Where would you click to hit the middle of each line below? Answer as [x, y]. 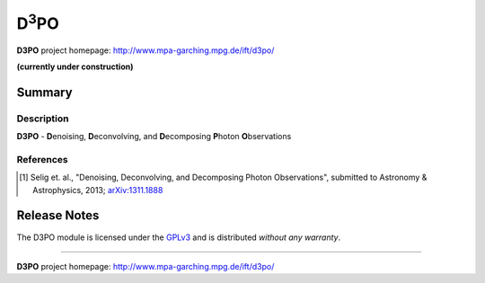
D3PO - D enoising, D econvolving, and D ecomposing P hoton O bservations [154, 137]
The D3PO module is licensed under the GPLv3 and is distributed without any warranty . [179, 237]
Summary [44, 92]
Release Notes [58, 216]
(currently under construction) [75, 66]
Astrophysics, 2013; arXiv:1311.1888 [98, 190]
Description [43, 119]
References [42, 159]
